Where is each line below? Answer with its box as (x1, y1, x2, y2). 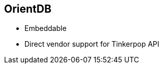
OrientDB (4, 3, 51, 15)
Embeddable (24, 24, 67, 33)
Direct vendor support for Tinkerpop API (24, 40, 159, 49)
